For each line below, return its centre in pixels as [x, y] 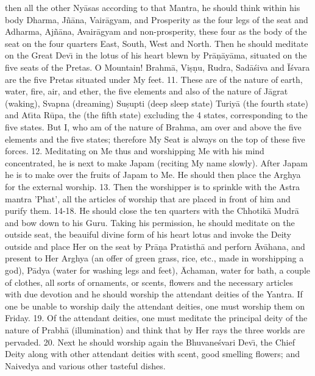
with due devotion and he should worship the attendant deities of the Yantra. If [154, 294]
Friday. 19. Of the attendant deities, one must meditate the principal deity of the [156, 318]
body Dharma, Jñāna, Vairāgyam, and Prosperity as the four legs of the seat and [157, 19]
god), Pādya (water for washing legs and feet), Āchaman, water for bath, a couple [158, 270]
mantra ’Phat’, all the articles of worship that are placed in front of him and [148, 198]
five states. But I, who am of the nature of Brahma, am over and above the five [153, 126]
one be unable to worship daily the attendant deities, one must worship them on [155, 306]
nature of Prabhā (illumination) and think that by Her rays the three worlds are [155, 330]
